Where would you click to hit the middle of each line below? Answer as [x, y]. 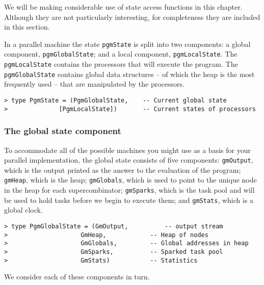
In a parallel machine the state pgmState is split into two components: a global [127, 44]
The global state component [63, 131]
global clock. [23, 210]
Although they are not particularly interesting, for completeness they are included [132, 17]
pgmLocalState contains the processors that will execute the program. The [121, 64]
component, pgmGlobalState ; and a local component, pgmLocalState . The [121, 54]
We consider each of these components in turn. [77, 277]
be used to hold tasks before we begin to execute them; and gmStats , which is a [129, 200]
